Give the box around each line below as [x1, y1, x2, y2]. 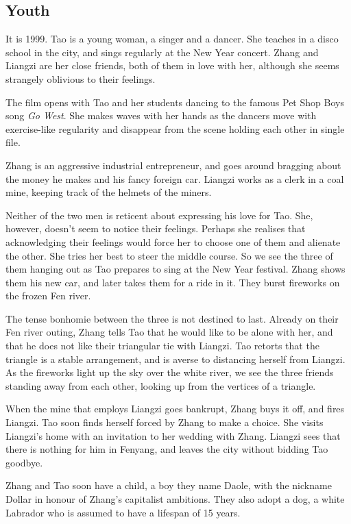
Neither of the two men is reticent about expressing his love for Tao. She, [5, 208, 313, 222]
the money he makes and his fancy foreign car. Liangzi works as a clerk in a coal [5, 171, 344, 186]
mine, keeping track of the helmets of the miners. [5, 185, 212, 199]
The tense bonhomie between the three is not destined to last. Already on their [5, 311, 339, 325]
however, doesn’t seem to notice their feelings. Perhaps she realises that [5, 221, 306, 236]
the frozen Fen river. [5, 288, 91, 303]
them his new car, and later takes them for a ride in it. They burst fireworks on [5, 275, 340, 289]
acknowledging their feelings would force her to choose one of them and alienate [5, 234, 341, 249]
